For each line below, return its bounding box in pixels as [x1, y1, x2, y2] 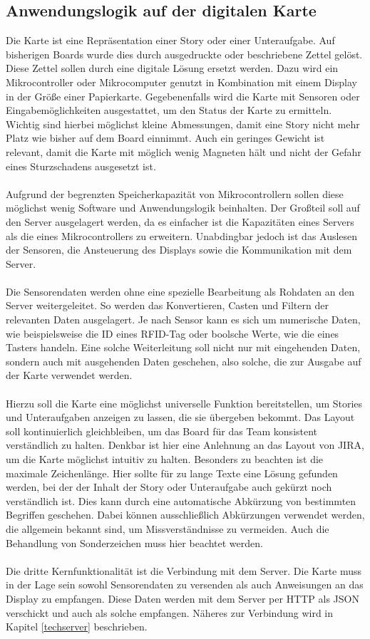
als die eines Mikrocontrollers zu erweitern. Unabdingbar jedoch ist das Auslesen [6, 228, 358, 243]
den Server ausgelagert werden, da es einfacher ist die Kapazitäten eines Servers [6, 214, 354, 229]
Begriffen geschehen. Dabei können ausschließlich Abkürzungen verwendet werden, [6, 507, 365, 522]
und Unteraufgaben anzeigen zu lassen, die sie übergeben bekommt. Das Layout [6, 410, 355, 425]
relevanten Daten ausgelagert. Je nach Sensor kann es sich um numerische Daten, [6, 312, 361, 327]
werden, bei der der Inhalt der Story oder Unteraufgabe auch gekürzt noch [6, 479, 332, 494]
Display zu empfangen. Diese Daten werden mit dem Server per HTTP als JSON [6, 591, 359, 606]
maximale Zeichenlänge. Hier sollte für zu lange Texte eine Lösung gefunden [6, 465, 338, 480]
